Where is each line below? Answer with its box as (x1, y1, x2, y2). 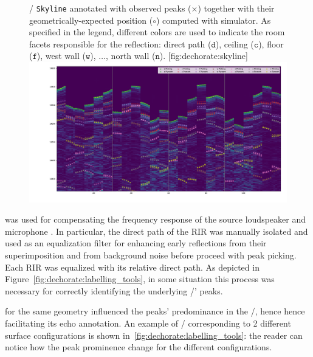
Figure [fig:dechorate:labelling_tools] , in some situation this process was (5, 272, 275, 285)
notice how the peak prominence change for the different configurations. (5, 341, 272, 353)
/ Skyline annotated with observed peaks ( (29, 2, 191, 14)
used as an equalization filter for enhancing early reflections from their (5, 237, 267, 249)
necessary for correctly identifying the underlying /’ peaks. (5, 284, 223, 297)
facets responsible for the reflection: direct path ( (29, 37, 212, 50)
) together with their (198, 2, 275, 14)
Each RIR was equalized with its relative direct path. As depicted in (5, 260, 260, 273)
